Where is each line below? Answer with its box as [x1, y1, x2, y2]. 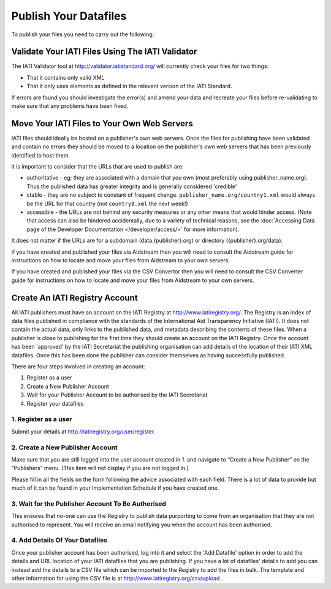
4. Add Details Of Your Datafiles [11, 536, 107, 545]
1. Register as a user [11, 415, 72, 424]
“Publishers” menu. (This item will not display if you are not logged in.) [11, 465, 189, 472]
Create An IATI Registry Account [11, 292, 138, 303]
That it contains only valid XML [26, 74, 105, 81]
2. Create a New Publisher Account [11, 443, 118, 452]
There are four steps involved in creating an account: [11, 363, 145, 370]
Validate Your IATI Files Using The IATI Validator [11, 47, 197, 57]
